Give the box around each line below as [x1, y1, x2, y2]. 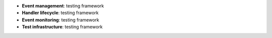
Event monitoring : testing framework [22, 16, 99, 22]
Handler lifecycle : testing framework [22, 10, 99, 16]
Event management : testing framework [22, 3, 104, 8]
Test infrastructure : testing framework [22, 24, 103, 30]
